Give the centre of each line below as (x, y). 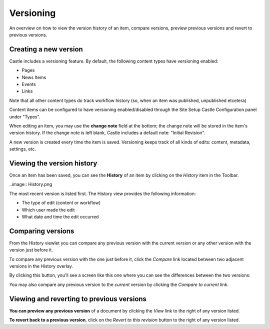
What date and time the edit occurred (60, 217)
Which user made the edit (48, 209)
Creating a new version (46, 49)
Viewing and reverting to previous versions (78, 299)
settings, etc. (22, 149)
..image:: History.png (31, 184)
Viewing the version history (53, 163)
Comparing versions (42, 231)
